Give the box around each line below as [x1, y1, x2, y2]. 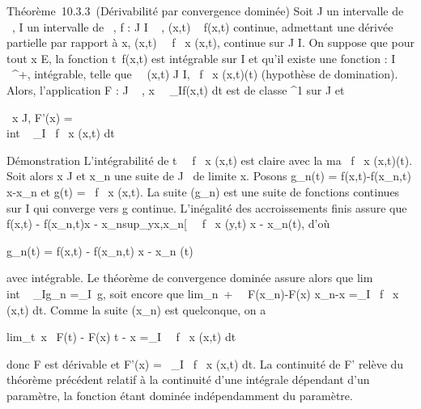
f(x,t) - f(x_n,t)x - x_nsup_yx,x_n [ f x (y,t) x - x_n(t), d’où [6, 215, 330, 232]
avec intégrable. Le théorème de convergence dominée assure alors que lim [6, 269, 373, 286]
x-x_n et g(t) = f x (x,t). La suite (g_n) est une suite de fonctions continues [6, 183, 400, 200]
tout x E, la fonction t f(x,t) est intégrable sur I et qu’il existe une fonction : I [6, 49, 396, 66]
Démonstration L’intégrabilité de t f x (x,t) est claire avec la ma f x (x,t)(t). [6, 151, 413, 168]
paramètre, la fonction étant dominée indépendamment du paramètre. [6, 386, 353, 403]
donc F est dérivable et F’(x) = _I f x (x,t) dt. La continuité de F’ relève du [6, 355, 404, 372]
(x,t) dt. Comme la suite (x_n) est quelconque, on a [6, 301, 266, 318]
